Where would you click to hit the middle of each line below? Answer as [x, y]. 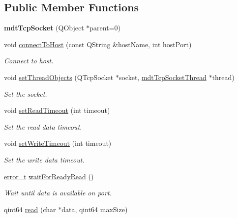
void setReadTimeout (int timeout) [57, 110]
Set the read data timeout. [43, 126]
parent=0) [105, 28]
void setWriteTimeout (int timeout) [58, 143]
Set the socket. [26, 94]
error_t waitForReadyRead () [49, 176]
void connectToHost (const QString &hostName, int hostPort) [98, 44]
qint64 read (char [30, 209]
